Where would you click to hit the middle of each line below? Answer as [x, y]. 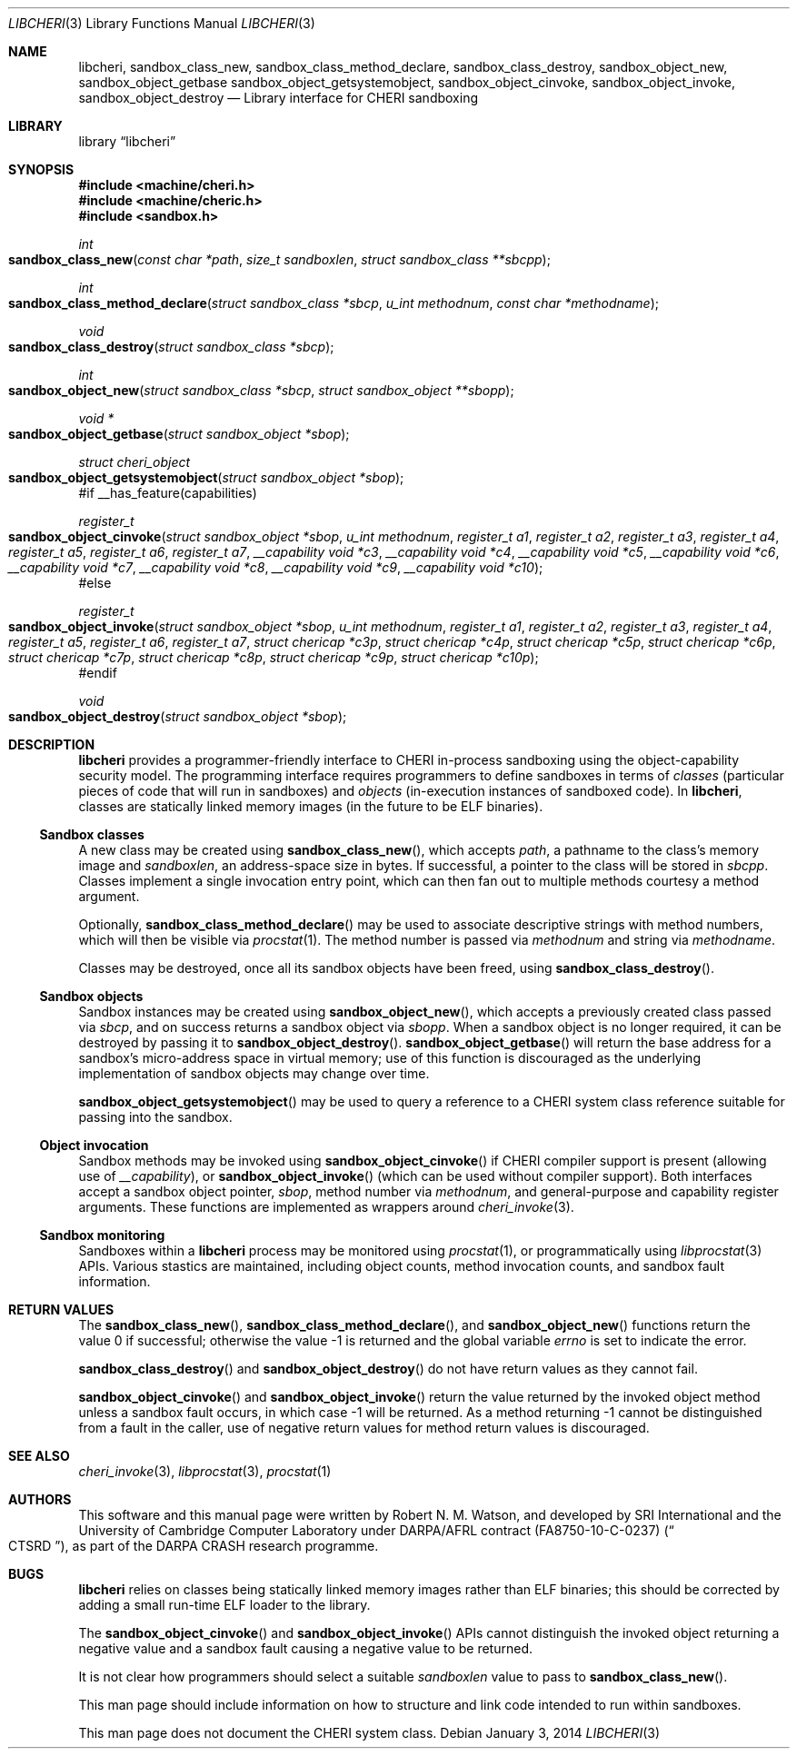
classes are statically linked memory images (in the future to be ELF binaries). [311, 806]
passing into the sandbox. [155, 1117]
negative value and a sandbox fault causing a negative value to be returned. [306, 1648]
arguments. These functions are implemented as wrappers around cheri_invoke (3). [326, 1207]
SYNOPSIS [41, 169]
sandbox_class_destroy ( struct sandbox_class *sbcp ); [171, 347]
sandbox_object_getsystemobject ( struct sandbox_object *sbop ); [206, 477]
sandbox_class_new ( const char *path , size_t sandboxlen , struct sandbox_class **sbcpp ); [279, 259]
